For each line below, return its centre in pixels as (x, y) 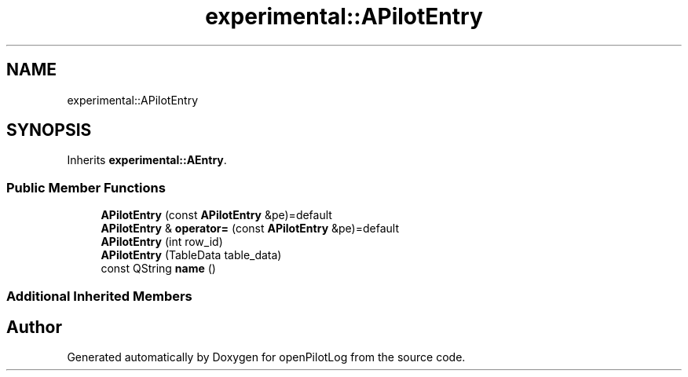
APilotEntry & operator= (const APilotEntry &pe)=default (250, 229)
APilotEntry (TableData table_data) (191, 255)
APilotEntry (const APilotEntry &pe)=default (216, 215)
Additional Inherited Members (99, 296)
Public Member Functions (86, 187)
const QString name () (158, 269)
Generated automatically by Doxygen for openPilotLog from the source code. (266, 357)
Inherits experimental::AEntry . (147, 160)
